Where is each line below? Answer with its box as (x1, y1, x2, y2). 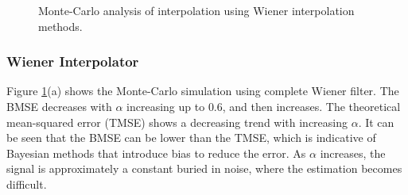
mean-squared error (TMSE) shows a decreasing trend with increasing (6, 113, 348, 130)
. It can (358, 113, 394, 130)
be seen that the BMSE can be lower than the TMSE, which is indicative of (6, 129, 376, 146)
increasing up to (126, 98, 205, 114)
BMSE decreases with (6, 98, 112, 114)
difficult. (6, 175, 47, 192)
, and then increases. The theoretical (222, 98, 401, 114)
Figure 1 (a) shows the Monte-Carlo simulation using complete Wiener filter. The (6, 82, 399, 99)
